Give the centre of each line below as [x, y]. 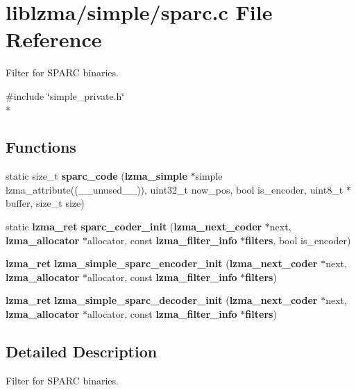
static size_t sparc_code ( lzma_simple [96, 176]
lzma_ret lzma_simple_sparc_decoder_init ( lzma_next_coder [162, 300]
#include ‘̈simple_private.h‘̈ [65, 95]
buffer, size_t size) [45, 203]
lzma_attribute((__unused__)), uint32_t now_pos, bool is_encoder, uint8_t [175, 189]
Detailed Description [82, 351]
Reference [54, 39]
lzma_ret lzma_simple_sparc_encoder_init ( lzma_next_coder [162, 263]
